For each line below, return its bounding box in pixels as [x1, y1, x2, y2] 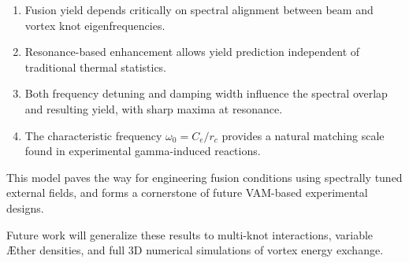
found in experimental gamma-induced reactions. [24, 143, 261, 159]
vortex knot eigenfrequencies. [24, 17, 165, 33]
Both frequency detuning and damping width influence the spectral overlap [24, 85, 388, 102]
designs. [6, 199, 44, 216]
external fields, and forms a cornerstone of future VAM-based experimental [6, 184, 368, 201]
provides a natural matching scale [221, 127, 385, 143]
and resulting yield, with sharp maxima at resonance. [24, 100, 283, 117]
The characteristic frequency [24, 127, 162, 143]
